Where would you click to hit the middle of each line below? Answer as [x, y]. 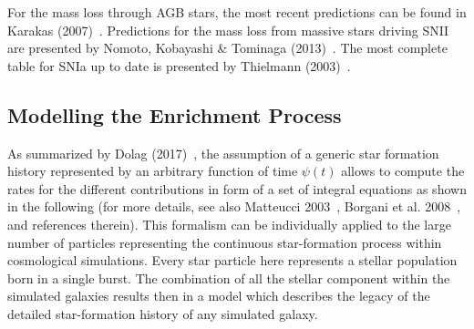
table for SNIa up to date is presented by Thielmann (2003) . [179, 65]
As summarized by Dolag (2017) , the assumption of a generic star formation [223, 153]
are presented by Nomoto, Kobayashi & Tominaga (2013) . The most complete [227, 48]
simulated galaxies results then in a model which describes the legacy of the [219, 296]
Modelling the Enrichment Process [175, 114]
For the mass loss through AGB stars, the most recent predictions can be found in [237, 12]
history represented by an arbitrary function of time [153, 171]
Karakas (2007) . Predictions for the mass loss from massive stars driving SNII [228, 30]
